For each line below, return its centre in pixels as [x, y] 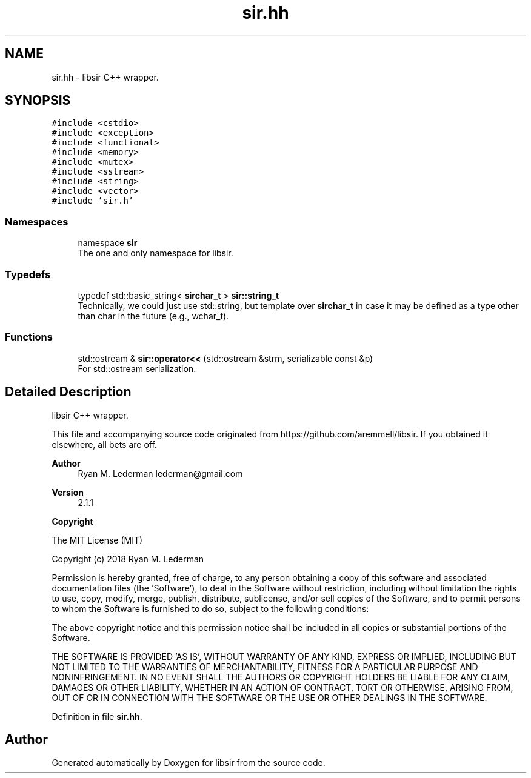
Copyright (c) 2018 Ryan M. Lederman [128, 559]
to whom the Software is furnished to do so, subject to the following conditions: [210, 608]
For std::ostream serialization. [137, 368]
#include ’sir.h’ [93, 201]
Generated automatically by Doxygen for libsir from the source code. [189, 763]
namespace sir [108, 243]
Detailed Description [68, 392]
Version [68, 492]
